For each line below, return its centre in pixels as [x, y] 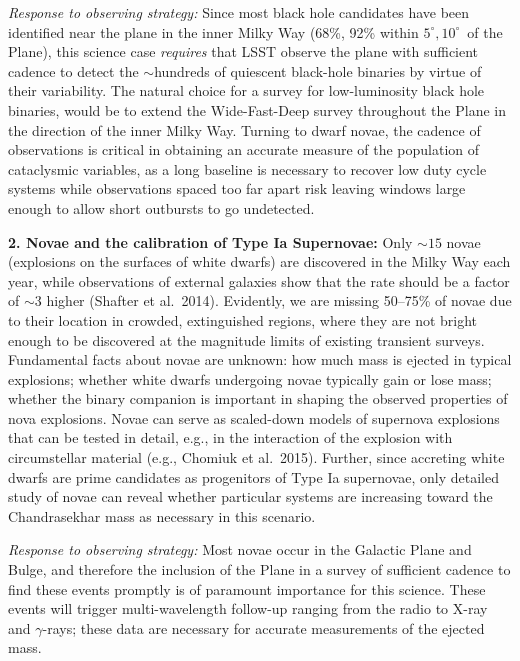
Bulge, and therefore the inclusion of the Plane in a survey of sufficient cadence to [259, 569]
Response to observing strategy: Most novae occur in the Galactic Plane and [240, 549]
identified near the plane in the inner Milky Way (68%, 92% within [213, 31]
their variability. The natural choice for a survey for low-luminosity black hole [246, 90]
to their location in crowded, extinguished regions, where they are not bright [243, 319]
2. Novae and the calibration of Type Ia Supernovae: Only [210, 241]
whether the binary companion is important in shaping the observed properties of [258, 398]
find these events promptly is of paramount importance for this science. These [247, 588]
